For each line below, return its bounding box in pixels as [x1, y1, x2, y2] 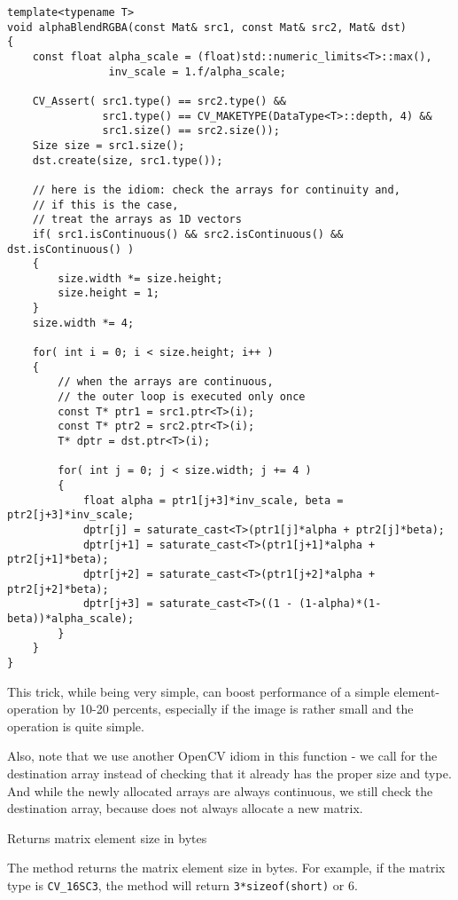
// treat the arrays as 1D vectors [32, 213, 242, 226]
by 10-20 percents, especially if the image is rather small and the [62, 699, 414, 718]
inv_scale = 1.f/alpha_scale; [108, 65, 286, 78]
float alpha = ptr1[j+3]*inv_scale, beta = [82, 493, 344, 507]
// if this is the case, [32, 198, 179, 211]
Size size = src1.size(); [32, 138, 185, 152]
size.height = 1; [58, 287, 159, 300]
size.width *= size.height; [58, 272, 223, 285]
